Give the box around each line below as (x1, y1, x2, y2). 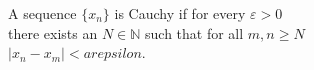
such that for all (145, 22, 244, 43)
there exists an (8, 22, 98, 43)
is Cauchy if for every (114, 3, 246, 23)
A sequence (8, 3, 77, 23)
